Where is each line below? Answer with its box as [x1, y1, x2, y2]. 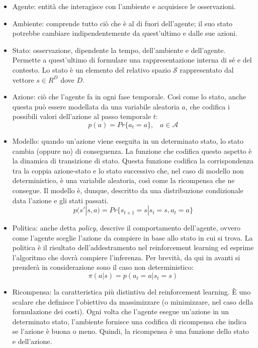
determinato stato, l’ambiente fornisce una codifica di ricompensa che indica [12, 316, 247, 326]
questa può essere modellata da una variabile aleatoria [12, 101, 180, 111]
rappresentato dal [180, 64, 234, 75]
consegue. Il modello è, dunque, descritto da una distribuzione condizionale [12, 185, 243, 195]
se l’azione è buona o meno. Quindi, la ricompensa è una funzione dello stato [12, 326, 249, 336]
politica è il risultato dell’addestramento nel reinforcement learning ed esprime [12, 242, 254, 253]
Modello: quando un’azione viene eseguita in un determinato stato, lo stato [12, 135, 243, 146]
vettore [12, 74, 34, 85]
